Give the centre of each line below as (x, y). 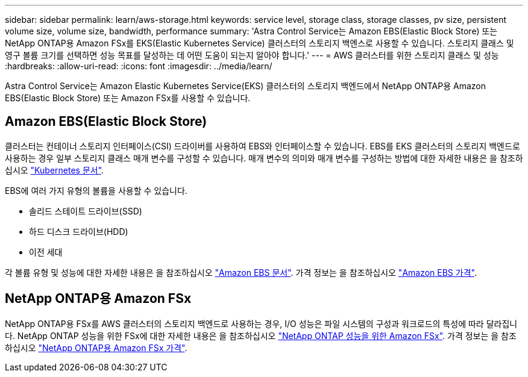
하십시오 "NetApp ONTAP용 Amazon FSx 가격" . (96, 347)
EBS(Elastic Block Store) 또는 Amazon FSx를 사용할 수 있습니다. (128, 98)
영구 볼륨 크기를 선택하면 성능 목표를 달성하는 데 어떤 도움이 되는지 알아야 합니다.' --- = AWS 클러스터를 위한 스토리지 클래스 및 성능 (252, 55)
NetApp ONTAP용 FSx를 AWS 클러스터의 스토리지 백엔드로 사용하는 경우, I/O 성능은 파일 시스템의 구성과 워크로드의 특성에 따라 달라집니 (261, 323)
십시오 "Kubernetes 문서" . (55, 170)
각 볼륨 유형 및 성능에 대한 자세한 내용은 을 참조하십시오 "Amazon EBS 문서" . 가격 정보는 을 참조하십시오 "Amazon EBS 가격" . (241, 272)
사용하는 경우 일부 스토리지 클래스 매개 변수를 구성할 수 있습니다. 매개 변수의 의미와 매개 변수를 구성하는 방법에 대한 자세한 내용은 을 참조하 (264, 158)
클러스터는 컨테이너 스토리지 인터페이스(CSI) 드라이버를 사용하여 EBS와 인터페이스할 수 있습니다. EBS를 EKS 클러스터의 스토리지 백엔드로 (262, 146)
